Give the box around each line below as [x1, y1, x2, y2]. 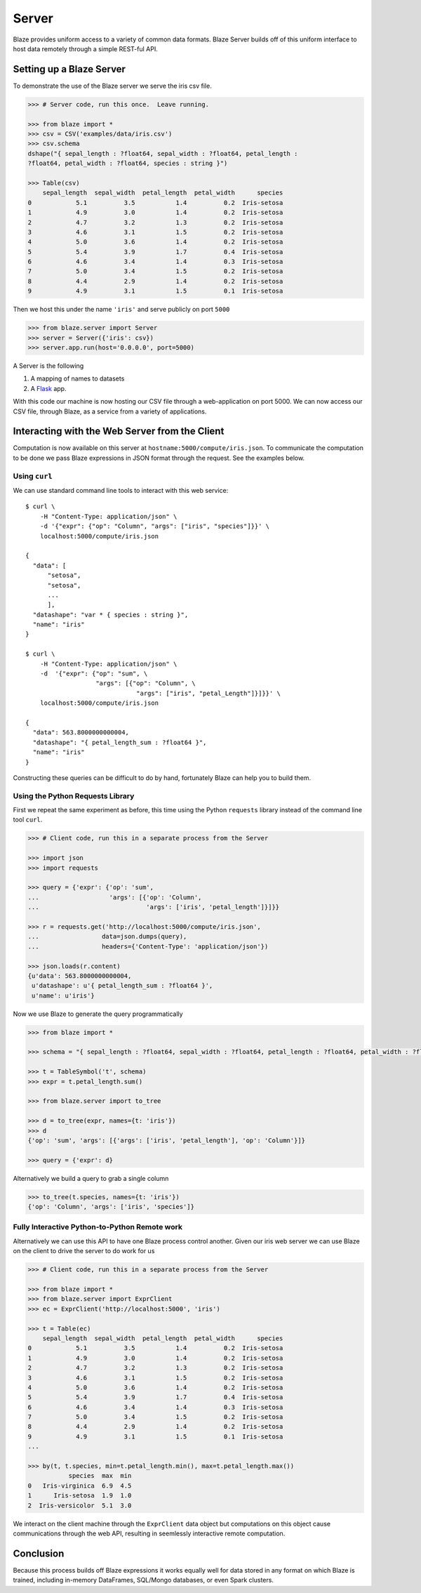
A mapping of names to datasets [30, 374, 125, 383]
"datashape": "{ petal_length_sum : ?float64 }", [32, 738, 207, 746]
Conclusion [13, 1547, 65, 1559]
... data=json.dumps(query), [27, 932, 187, 941]
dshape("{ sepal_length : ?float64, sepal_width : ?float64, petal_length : [27, 150, 298, 157]
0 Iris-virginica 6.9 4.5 [27, 1481, 132, 1490]
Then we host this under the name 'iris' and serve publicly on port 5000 [13, 305, 230, 314]
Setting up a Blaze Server [13, 63, 126, 75]
